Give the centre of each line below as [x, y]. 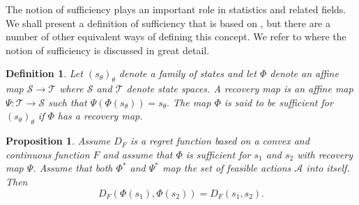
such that [68, 102]
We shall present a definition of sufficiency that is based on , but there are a [168, 23]
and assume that [138, 154]
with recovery [325, 154]
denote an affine [304, 73]
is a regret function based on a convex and [220, 141]
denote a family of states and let [188, 73]
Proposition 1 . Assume [58, 141]
